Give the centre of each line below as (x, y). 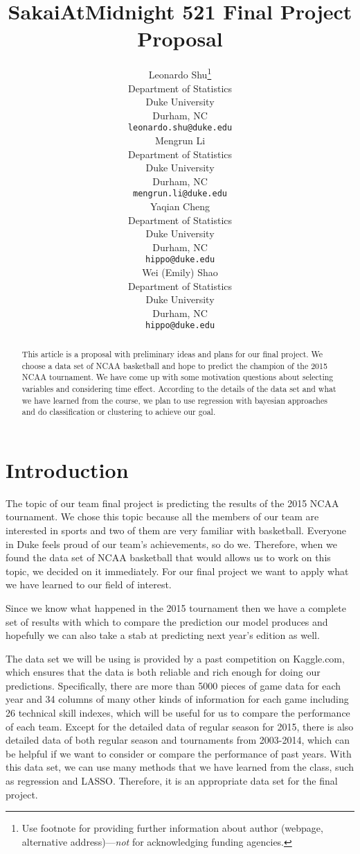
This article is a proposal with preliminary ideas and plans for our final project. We (172, 353)
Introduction (67, 469)
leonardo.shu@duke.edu (180, 128)
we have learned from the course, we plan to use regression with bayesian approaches (174, 400)
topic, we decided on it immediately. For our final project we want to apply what (177, 571)
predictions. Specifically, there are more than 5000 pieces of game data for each (173, 685)
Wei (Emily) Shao (180, 272)
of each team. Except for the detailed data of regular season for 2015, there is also (180, 726)
